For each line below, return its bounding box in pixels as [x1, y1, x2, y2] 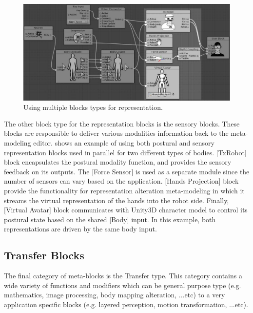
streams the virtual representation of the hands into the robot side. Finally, [4, 195, 229, 205]
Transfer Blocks [4, 248, 84, 263]
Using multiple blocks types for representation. [23, 102, 163, 112]
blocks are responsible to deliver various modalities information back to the [4, 128, 229, 138]
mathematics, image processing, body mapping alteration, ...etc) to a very [4, 290, 225, 300]
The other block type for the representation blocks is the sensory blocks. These [4, 118, 240, 128]
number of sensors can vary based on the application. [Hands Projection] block [4, 176, 239, 186]
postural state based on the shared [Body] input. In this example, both [4, 214, 216, 224]
